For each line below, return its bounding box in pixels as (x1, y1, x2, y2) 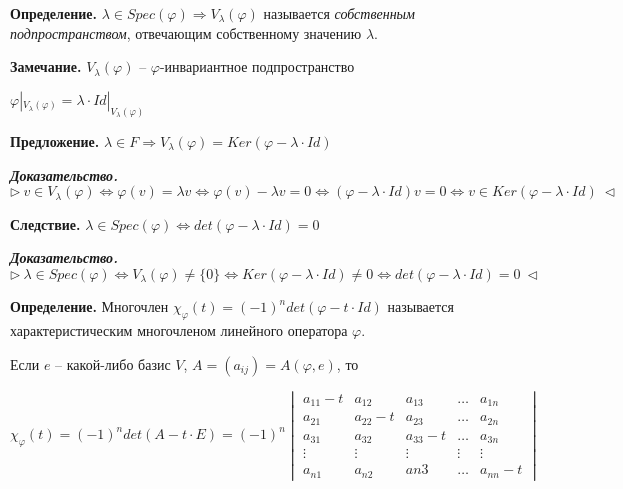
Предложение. (10, 130, 100, 151)
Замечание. (10, 56, 82, 77)
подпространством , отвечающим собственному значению (10, 22, 362, 43)
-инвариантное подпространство (159, 56, 355, 77)
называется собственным (263, 3, 416, 23)
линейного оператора (220, 320, 348, 341)
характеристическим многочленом (10, 325, 216, 340)
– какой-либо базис (55, 353, 171, 374)
